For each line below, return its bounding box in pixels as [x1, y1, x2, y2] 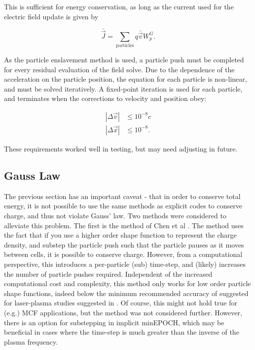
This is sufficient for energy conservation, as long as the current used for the [4, 1, 234, 11]
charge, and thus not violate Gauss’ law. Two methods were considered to [4, 210, 226, 220]
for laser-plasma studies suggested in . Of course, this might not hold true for [4, 298, 237, 308]
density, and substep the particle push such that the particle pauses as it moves [4, 239, 244, 250]
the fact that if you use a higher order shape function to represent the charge [4, 230, 237, 240]
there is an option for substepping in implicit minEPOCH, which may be [4, 317, 224, 327]
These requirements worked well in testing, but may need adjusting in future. [4, 143, 238, 153]
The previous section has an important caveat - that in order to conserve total [4, 191, 241, 201]
